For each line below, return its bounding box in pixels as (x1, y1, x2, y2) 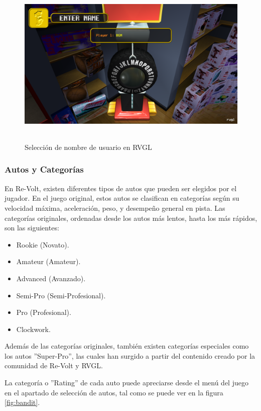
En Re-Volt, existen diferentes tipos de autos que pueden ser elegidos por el (5, 183, 237, 193)
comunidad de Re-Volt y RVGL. (5, 360, 103, 371)
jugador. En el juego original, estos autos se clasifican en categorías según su (5, 193, 239, 203)
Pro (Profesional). (16, 307, 71, 317)
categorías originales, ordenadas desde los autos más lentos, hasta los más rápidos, (5, 212, 257, 223)
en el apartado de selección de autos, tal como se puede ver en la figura (5, 387, 223, 397)
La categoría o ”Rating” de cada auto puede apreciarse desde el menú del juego (5, 377, 248, 388)
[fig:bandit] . (5, 397, 40, 407)
